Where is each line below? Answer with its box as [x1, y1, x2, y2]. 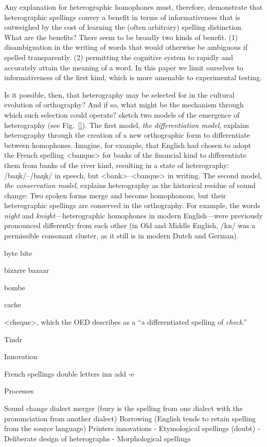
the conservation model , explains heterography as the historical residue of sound [4, 180, 256, 191]
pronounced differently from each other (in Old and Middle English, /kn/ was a [4, 220, 256, 231]
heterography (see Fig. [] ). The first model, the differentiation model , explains [4, 119, 250, 130]
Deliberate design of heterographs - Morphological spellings [4, 433, 191, 443]
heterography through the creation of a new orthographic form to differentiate [4, 129, 250, 140]
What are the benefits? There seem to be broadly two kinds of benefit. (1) [4, 31, 238, 42]
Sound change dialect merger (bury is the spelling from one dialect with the [4, 403, 243, 413]
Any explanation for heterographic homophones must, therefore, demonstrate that [4, 2, 263, 12]
